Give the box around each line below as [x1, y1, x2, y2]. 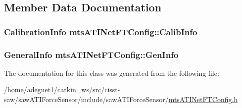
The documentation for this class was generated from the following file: [4, 67, 219, 78]
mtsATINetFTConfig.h [168, 94, 238, 105]
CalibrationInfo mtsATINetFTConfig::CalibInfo [4, 25, 197, 38]
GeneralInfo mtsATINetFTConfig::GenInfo [4, 48, 179, 60]
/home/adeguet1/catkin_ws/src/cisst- [4, 84, 120, 95]
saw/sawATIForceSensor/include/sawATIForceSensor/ [4, 94, 169, 105]
